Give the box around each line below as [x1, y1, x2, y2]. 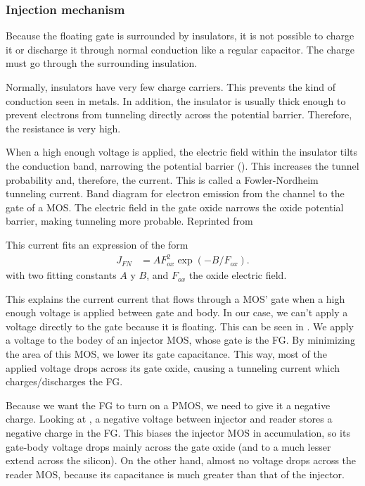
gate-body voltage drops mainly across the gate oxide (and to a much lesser [6, 439, 331, 454]
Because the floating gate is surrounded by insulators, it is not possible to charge [6, 28, 354, 43]
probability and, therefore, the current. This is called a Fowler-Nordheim [6, 172, 319, 187]
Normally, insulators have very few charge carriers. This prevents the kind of [6, 80, 335, 94]
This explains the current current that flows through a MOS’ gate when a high [6, 291, 345, 306]
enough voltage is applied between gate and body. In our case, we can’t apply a [6, 305, 348, 320]
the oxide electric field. [188, 268, 287, 282]
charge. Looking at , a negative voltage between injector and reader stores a [6, 411, 333, 426]
